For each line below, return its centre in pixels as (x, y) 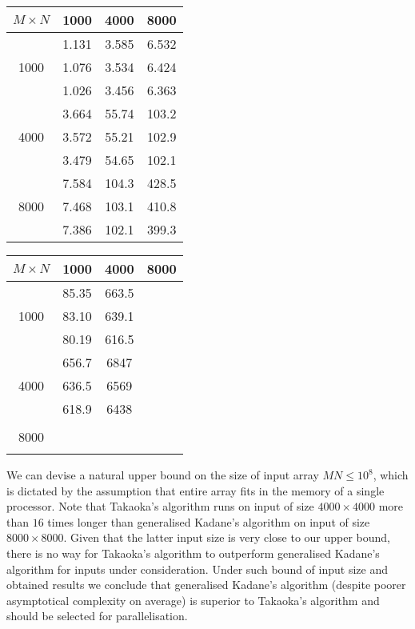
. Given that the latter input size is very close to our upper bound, (227, 537)
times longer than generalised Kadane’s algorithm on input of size (209, 521)
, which (391, 475)
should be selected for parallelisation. (97, 616)
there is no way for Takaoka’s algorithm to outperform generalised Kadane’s (193, 553)
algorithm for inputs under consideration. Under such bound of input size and (197, 569)
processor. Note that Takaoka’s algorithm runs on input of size (160, 506)
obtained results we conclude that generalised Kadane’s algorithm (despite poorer (206, 585)
